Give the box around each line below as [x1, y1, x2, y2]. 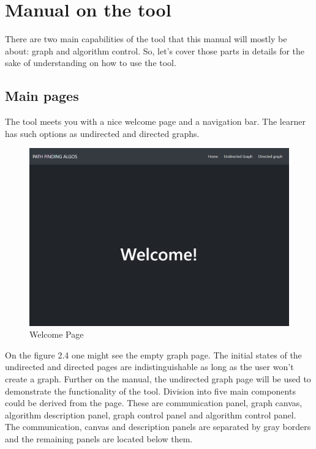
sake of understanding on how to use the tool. [5, 56, 176, 69]
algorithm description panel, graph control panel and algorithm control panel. [5, 408, 296, 421]
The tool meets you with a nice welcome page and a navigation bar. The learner [5, 115, 306, 128]
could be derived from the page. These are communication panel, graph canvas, [5, 396, 303, 409]
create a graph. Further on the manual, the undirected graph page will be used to [5, 372, 311, 385]
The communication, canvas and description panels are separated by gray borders [5, 420, 311, 433]
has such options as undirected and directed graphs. [5, 127, 200, 139]
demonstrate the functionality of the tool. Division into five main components [5, 384, 296, 397]
